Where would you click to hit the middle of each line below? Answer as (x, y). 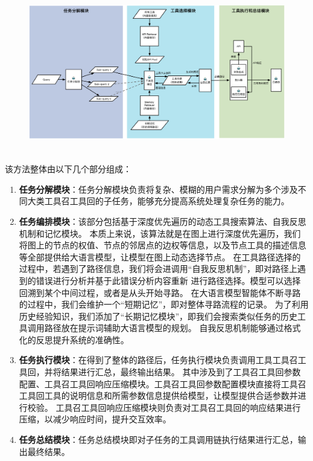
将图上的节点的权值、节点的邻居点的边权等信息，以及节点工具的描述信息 (163, 245)
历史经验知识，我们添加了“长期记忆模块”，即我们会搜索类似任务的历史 (158, 316)
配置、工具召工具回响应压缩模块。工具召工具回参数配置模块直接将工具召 (163, 383)
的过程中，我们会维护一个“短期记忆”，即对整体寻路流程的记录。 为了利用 (164, 304)
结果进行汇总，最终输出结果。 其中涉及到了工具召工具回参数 (181, 372)
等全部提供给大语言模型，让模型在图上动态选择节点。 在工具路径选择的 (160, 256)
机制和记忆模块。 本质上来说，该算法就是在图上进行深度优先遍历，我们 (160, 233)
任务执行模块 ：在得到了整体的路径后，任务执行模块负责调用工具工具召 (158, 360)
